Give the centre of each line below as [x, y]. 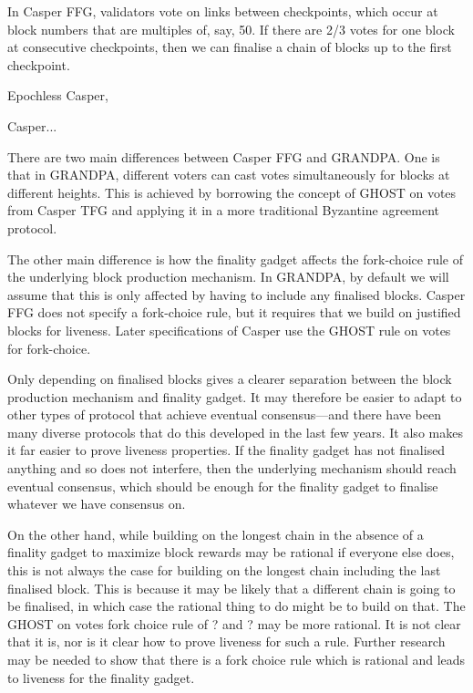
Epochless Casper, [58, 95]
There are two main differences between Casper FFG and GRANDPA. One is [224, 156]
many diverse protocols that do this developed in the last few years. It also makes [235, 432]
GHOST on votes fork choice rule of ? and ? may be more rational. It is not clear [234, 623]
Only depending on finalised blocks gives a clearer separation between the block [230, 379]
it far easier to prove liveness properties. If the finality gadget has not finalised [226, 450]
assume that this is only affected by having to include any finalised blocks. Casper [236, 294]
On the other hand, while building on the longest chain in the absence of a [216, 534]
